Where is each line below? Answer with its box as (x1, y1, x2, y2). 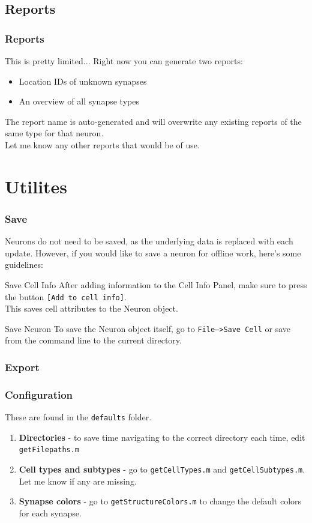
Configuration (5, 387, 73, 402)
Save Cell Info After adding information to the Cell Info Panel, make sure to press (5, 278, 307, 291)
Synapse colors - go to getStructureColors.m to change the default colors (19, 495, 302, 507)
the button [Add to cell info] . (5, 290, 127, 303)
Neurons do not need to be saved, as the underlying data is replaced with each (5, 235, 293, 247)
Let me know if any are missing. (19, 474, 137, 487)
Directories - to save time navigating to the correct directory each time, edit (19, 431, 305, 443)
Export (5, 359, 40, 374)
